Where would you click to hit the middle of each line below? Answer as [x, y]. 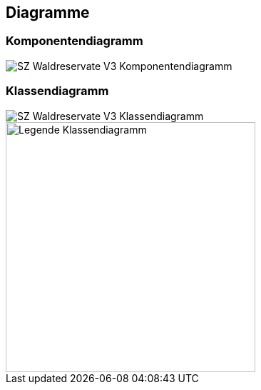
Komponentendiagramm [75, 41]
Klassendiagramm [57, 91]
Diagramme [48, 12]
